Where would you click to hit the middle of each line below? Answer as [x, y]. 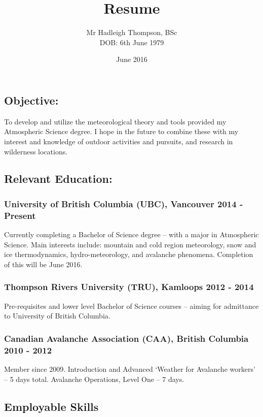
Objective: [31, 100]
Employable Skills [51, 406]
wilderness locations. [36, 151]
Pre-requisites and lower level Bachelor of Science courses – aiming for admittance [131, 306]
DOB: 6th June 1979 [132, 42]
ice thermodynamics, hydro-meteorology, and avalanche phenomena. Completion [129, 254]
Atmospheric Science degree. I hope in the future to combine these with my [121, 131]
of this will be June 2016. [43, 264]
